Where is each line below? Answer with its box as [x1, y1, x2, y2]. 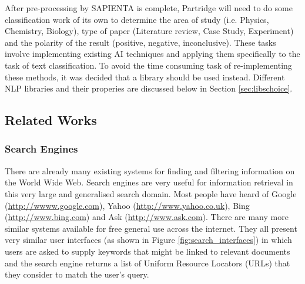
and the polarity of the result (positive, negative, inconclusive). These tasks [5, 36, 276, 48]
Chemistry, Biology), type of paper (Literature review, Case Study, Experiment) [5, 25, 294, 37]
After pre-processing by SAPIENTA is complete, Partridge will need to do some [5, 2, 293, 13]
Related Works [5, 111, 97, 129]
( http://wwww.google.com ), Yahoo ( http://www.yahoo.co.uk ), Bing [5, 199, 250, 211]
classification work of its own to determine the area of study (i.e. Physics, [5, 13, 269, 25]
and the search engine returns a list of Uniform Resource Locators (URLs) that [5, 256, 290, 269]
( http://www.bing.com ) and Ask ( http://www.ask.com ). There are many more [5, 211, 289, 223]
